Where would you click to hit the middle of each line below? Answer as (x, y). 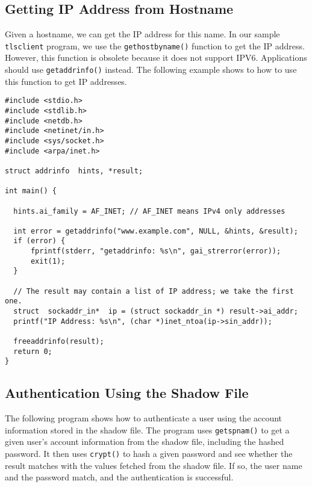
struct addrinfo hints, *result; (74, 171)
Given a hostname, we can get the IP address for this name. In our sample (142, 34)
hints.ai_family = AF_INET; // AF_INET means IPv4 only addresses (149, 211)
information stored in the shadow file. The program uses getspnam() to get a (147, 430)
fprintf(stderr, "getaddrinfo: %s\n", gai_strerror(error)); (156, 251)
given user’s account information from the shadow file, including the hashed (145, 442)
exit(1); (48, 261)
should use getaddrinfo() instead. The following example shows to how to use (151, 70)
